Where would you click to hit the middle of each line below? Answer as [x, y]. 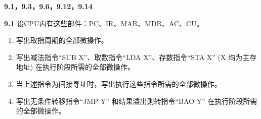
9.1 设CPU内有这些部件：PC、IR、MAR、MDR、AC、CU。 [104, 23]
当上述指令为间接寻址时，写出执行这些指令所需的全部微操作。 [119, 83]
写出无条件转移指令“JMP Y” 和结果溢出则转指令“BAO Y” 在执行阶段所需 [137, 101]
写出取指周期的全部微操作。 [62, 40]
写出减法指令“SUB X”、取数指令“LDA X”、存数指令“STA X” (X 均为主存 [136, 57]
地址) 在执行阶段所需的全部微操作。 [75, 67]
